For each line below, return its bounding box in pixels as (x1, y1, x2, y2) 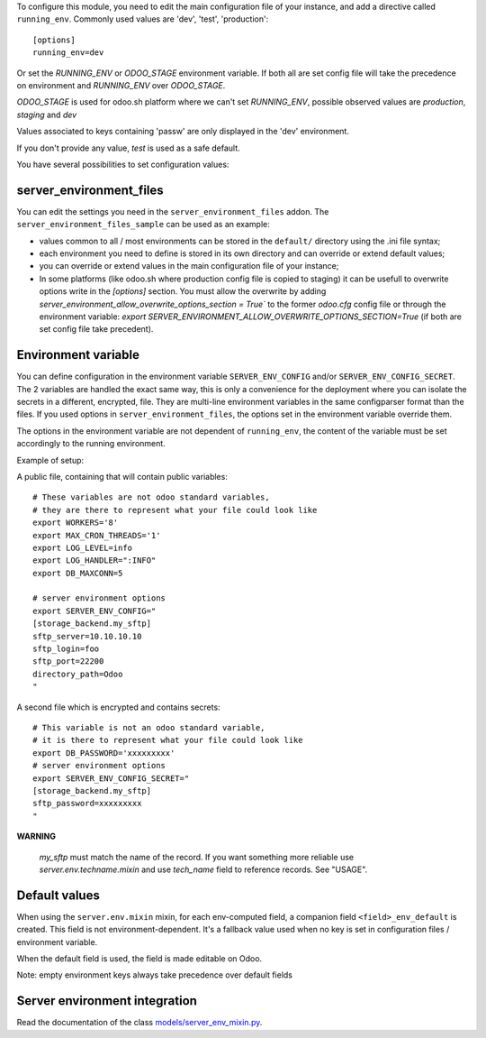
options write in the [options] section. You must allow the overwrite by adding (39, 286, 327, 297)
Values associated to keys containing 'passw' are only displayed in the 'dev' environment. (16, 126, 350, 137)
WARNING (16, 831, 56, 842)
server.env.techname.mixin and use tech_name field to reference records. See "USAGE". (39, 864, 368, 875)
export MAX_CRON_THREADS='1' (32, 530, 161, 540)
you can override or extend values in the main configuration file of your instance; (39, 261, 339, 271)
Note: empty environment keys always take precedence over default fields (16, 969, 292, 980)
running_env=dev (32, 48, 104, 58)
